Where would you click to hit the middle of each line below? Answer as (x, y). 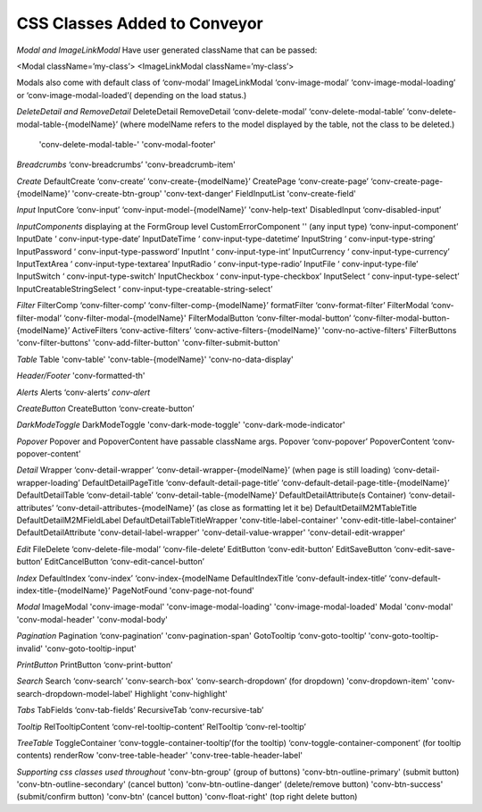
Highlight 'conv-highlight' (181, 693)
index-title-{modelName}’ (63, 590)
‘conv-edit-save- (424, 548)
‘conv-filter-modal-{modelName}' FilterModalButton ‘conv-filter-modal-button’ (208, 318)
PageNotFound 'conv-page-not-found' (183, 590)
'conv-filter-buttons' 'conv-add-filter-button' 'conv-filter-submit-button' (148, 343)
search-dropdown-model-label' (75, 693)
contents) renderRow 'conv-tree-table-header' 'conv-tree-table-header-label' (160, 756)
